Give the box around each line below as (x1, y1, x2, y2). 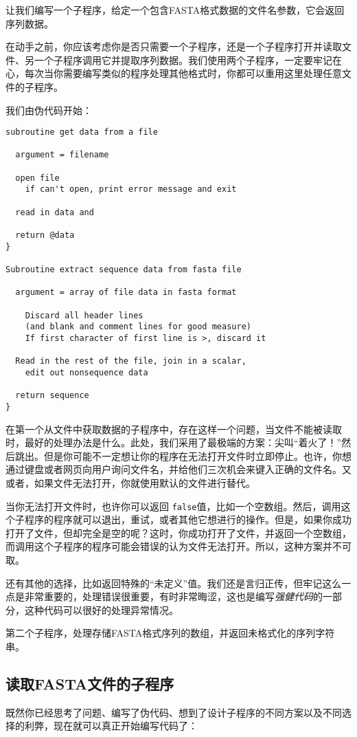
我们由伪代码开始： (5, 102, 92, 117)
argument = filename (15, 150, 109, 160)
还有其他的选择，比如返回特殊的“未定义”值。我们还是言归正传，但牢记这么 (5, 575, 342, 590)
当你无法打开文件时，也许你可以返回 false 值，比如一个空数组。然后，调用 (5, 498, 341, 513)
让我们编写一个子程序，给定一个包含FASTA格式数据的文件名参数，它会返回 (5, 3, 345, 16)
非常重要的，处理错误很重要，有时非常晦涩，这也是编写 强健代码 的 (24, 589, 323, 604)
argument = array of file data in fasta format (15, 287, 237, 298)
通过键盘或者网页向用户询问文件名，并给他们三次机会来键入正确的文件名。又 (5, 462, 352, 476)
